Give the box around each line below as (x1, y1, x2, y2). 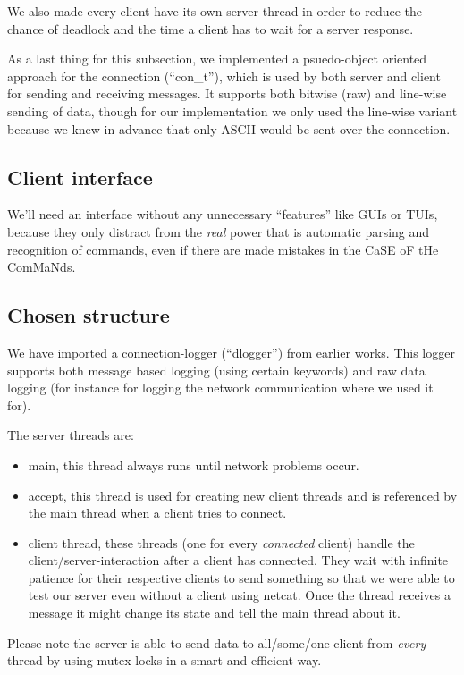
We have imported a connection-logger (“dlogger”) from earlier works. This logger (7, 342, 455, 361)
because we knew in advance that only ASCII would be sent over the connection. (7, 119, 451, 138)
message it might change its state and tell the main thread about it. (28, 603, 401, 622)
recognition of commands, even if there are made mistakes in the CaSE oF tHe (7, 240, 439, 258)
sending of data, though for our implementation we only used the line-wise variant (7, 101, 458, 120)
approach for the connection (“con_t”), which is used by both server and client (7, 66, 441, 85)
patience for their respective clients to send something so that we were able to (28, 568, 455, 586)
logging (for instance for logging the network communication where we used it (7, 378, 434, 397)
